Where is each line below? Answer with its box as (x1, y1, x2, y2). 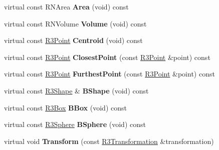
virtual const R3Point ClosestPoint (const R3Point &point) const (4, 51, 210, 62)
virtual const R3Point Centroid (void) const (4, 35, 143, 45)
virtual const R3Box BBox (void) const (4, 102, 127, 112)
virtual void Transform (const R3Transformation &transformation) (4, 135, 214, 146)
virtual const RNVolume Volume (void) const (4, 18, 147, 28)
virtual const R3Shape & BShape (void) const (4, 85, 149, 95)
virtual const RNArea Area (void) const (4, 1, 129, 11)
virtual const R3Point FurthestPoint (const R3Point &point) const (4, 68, 215, 79)
